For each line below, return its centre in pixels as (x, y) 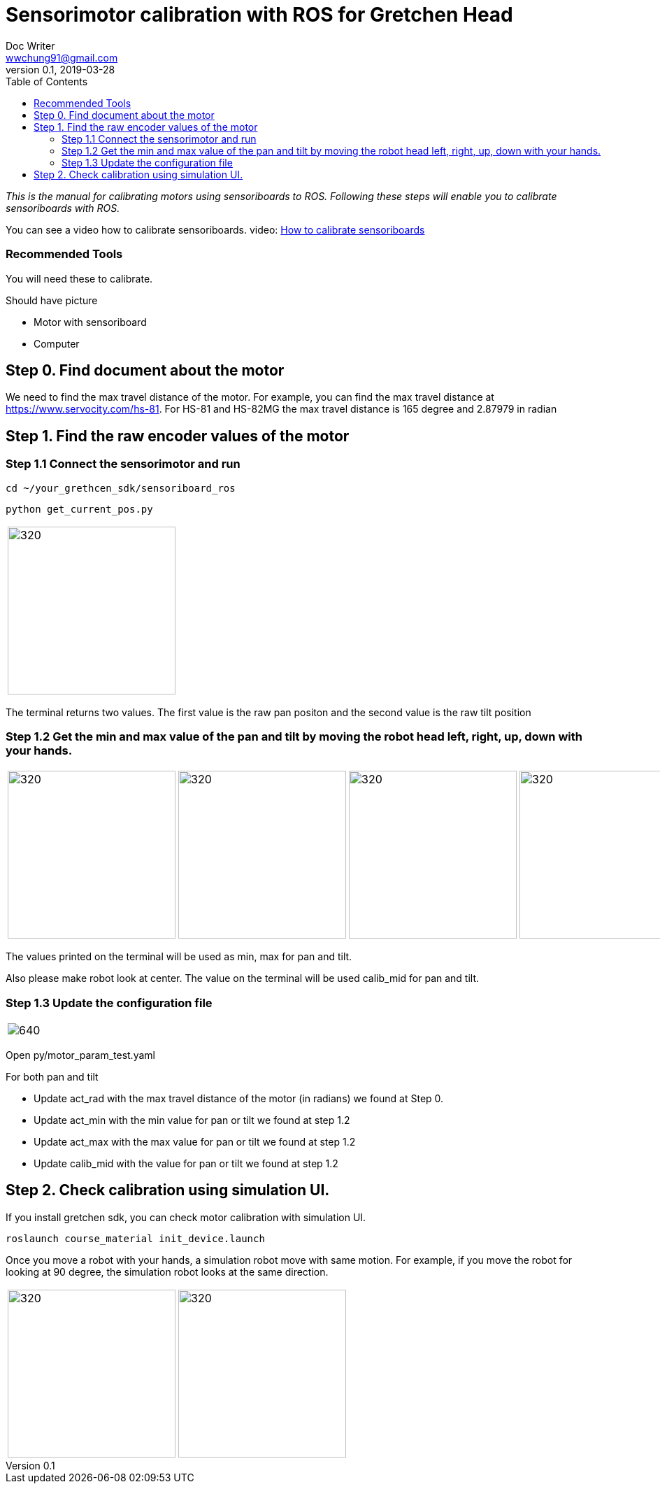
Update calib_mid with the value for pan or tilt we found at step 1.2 (186, 1164)
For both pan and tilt (52, 1077)
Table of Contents (47, 81)
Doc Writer (30, 45)
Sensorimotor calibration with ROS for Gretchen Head (259, 15)
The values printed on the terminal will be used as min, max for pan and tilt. (179, 957)
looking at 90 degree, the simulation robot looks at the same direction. (167, 1271)
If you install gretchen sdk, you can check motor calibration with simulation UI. (186, 1217)
